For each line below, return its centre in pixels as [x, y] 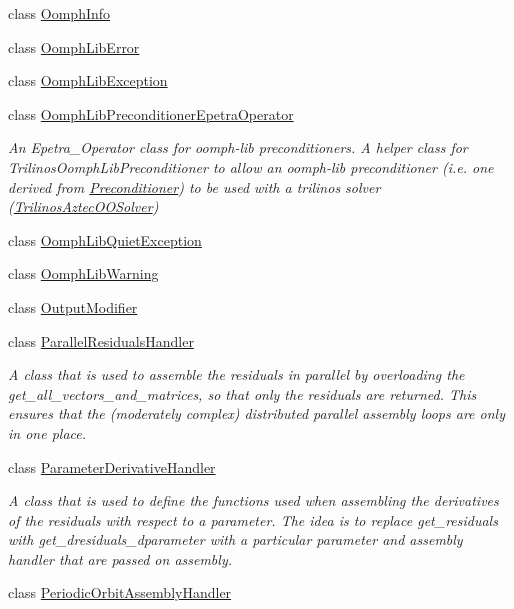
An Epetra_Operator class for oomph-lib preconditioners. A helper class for [238, 147]
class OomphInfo [59, 13]
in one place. [47, 432]
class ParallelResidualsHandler [101, 340]
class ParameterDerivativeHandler [112, 466]
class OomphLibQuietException [105, 239]
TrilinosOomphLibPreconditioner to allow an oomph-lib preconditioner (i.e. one [251, 166]
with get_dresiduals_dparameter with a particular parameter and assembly [235, 539]
